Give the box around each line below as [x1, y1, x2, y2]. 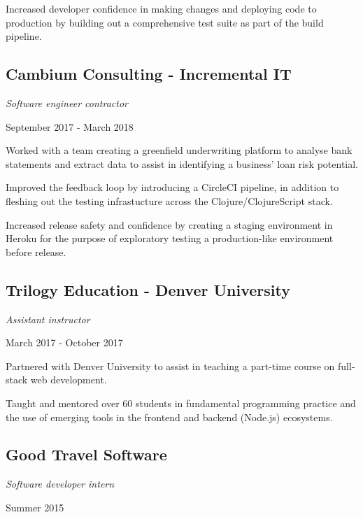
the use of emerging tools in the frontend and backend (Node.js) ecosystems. [6, 409, 333, 424]
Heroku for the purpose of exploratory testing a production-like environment [6, 231, 334, 246]
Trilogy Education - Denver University [6, 278, 290, 300]
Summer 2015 [6, 500, 64, 514]
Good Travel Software [6, 444, 167, 465]
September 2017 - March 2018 [6, 119, 134, 134]
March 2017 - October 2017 [6, 335, 123, 350]
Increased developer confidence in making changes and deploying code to [6, 1, 317, 15]
